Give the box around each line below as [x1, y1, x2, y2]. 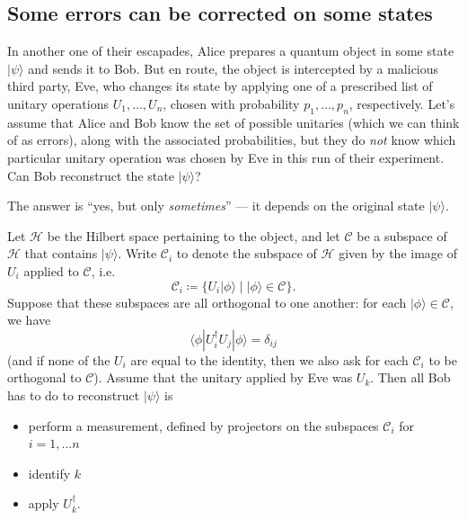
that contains [24, 244, 98, 263]
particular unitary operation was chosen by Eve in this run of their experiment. [7, 148, 445, 166]
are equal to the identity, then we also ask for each [130, 350, 409, 369]
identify [28, 463, 71, 482]
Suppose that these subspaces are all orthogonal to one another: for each [7, 292, 407, 311]
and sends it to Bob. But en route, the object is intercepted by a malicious [28, 58, 439, 77]
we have [7, 310, 51, 329]
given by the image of [339, 244, 457, 263]
